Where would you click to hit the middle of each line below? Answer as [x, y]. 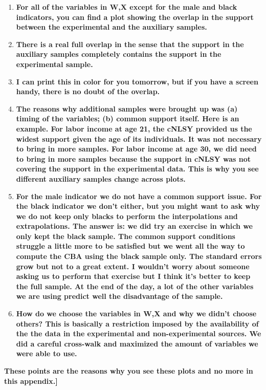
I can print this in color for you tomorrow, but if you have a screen [137, 81]
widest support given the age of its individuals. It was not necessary [139, 138]
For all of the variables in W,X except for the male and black [127, 7]
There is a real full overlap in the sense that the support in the [130, 44]
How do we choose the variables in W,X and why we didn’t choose [136, 313]
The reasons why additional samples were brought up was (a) [127, 108]
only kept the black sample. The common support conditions [126, 236]
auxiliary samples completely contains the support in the [119, 54]
